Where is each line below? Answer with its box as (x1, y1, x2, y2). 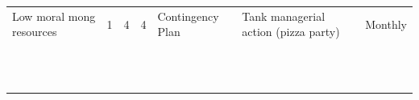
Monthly (365, 15, 407, 32)
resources (12, 23, 57, 40)
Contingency (157, 7, 219, 24)
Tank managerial (242, 7, 326, 24)
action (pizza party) (242, 23, 340, 40)
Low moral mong (12, 7, 96, 24)
